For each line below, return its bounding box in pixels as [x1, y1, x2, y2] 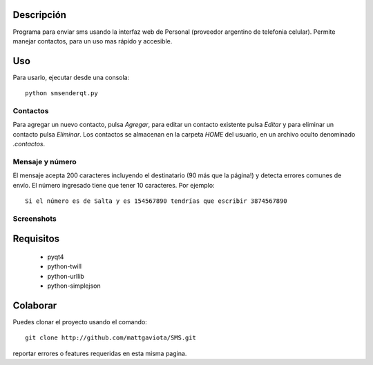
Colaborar [12, 300, 57, 311]
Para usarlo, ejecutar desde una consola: [12, 73, 130, 81]
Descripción [12, 9, 67, 21]
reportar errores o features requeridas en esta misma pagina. [12, 349, 187, 357]
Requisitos [12, 233, 60, 245]
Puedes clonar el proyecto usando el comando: [12, 318, 148, 326]
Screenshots [12, 214, 57, 224]
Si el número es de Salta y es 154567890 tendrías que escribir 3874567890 [25, 197, 287, 205]
